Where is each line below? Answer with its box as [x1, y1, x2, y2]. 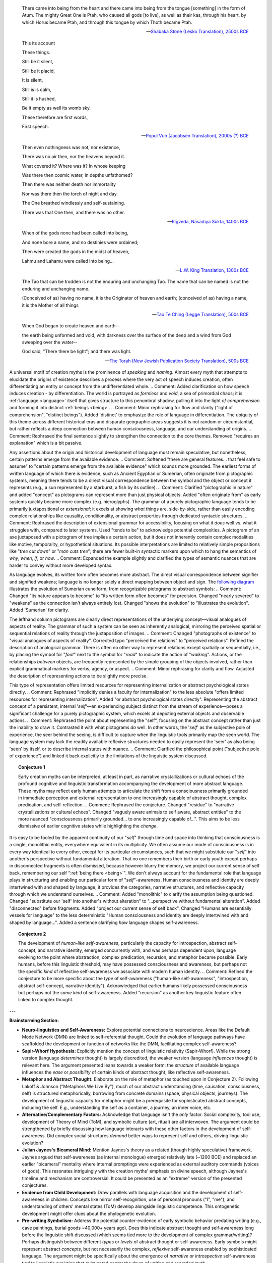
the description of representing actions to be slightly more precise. [9, 672, 148, 679]
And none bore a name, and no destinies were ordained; [22, 239, 139, 245]
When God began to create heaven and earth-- [22, 323, 120, 329]
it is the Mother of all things [22, 302, 79, 308]
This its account [22, 40, 55, 46]
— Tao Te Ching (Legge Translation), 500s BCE [152, 311, 249, 317]
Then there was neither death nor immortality [22, 181, 116, 187]
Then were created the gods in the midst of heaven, [22, 249, 129, 255]
